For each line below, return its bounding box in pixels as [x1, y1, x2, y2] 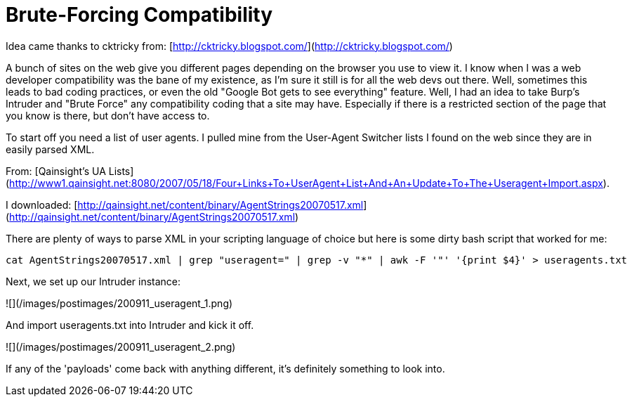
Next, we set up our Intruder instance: [6, 275, 181, 287]
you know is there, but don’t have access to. [6, 109, 210, 122]
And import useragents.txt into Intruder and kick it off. [6, 318, 254, 331]
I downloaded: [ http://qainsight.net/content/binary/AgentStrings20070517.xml [6, 198, 364, 211]
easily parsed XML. [6, 143, 95, 155]
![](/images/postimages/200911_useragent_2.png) [6, 340, 236, 353]
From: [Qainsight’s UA [6, 164, 106, 177]
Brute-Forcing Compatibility [6, 3, 273, 27]
